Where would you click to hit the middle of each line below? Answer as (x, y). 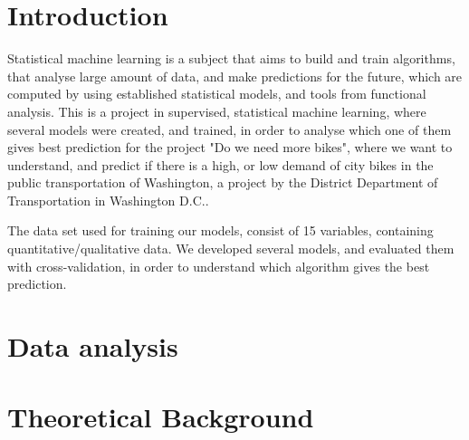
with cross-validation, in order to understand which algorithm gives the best (219, 266)
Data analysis (93, 346)
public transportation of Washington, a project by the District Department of (223, 182)
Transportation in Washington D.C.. (108, 200)
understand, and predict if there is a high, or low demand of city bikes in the (220, 164)
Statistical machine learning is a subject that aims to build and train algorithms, (231, 58)
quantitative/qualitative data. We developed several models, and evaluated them (231, 249)
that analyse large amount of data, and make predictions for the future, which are (235, 76)
